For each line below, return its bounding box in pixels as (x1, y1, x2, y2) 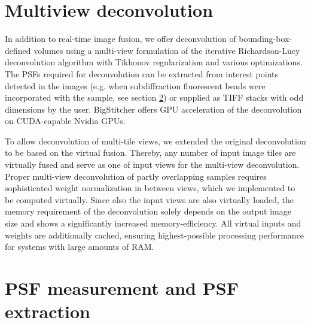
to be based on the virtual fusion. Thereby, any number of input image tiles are (5, 146, 296, 159)
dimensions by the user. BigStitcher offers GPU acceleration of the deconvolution (5, 102, 302, 115)
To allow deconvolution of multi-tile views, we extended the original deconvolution (5, 134, 306, 147)
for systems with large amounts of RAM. (5, 240, 154, 253)
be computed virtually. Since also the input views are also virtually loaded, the (5, 193, 294, 206)
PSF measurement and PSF (5, 276, 239, 300)
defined (5, 44, 31, 56)
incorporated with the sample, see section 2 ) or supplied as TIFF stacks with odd (5, 91, 304, 104)
